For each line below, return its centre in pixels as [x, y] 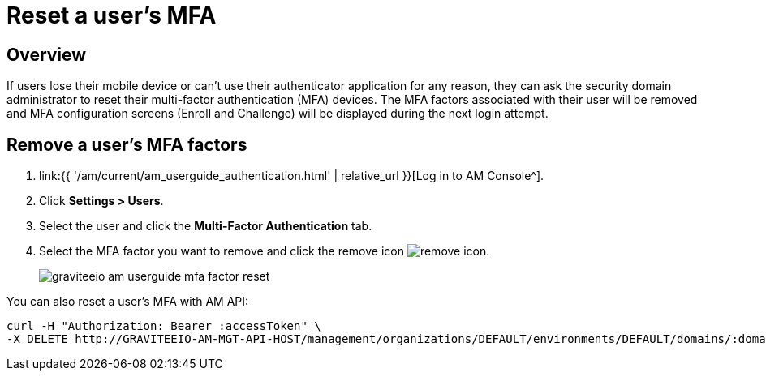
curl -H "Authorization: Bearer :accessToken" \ [164, 326]
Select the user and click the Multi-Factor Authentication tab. [206, 226]
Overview [47, 54]
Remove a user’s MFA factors [127, 144]
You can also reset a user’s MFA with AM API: [128, 302]
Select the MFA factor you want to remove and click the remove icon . [265, 251]
